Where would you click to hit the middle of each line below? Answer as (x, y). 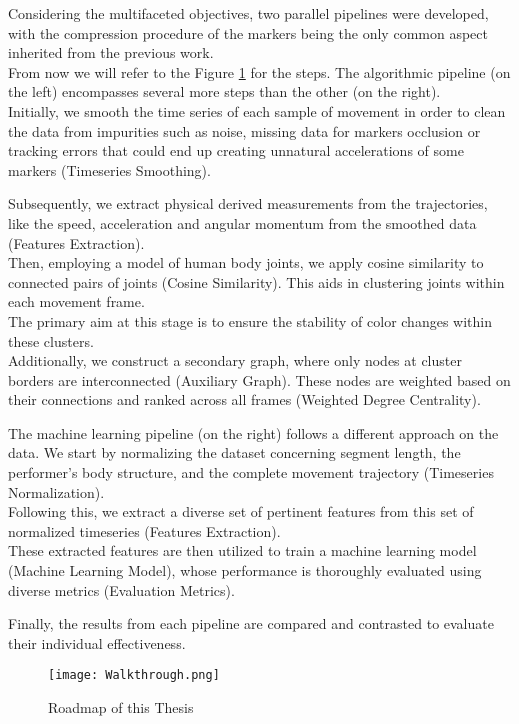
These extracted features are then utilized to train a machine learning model (242, 550)
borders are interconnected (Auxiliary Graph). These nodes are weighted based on (259, 379)
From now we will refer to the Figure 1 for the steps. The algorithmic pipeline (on (259, 71)
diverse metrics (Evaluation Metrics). (121, 589)
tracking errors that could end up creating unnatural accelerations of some (236, 150)
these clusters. (51, 340)
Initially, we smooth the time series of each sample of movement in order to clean (257, 110)
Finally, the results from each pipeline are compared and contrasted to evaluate (251, 623)
